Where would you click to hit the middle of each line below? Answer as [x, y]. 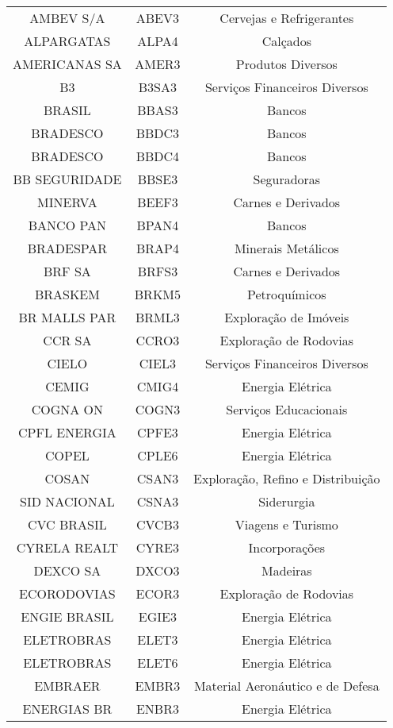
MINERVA [67, 202]
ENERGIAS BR [67, 709]
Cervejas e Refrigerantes [287, 18]
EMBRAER [67, 686]
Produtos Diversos [286, 64]
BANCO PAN [67, 225]
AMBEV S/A [67, 18]
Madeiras [286, 570]
